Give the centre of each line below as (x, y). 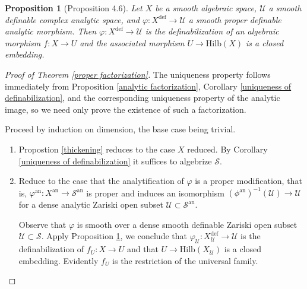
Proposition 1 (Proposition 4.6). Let (74, 8)
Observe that (42, 224)
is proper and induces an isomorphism (155, 193)
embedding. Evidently (58, 260)
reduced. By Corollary (227, 149)
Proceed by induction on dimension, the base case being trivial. (120, 129)
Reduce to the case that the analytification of (101, 181)
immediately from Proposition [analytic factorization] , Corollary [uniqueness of (148, 86)
